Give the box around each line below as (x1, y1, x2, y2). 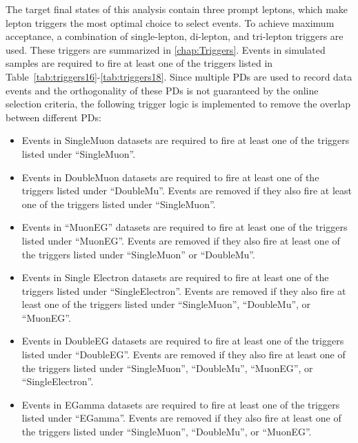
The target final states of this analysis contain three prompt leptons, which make (6, 2, 348, 16)
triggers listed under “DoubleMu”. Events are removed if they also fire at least (21, 183, 352, 198)
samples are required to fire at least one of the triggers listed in (6, 56, 273, 70)
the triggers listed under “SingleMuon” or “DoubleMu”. (21, 247, 255, 261)
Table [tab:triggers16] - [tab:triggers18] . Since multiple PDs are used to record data (6, 69, 352, 83)
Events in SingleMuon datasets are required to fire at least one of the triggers (21, 133, 350, 147)
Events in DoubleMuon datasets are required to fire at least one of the (21, 169, 319, 184)
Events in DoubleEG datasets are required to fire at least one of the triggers (21, 333, 344, 348)
